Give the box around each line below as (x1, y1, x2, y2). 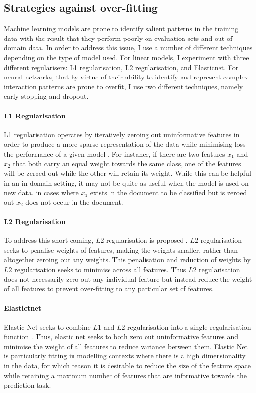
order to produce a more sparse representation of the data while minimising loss (4, 139, 246, 149)
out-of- (215, 33, 235, 43)
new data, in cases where (4, 187, 79, 197)
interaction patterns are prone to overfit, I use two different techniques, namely (4, 81, 243, 91)
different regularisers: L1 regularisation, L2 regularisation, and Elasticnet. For (4, 62, 239, 72)
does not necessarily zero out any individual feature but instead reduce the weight (4, 274, 252, 284)
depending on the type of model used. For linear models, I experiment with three (4, 52, 249, 62)
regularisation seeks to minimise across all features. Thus (14, 264, 186, 275)
